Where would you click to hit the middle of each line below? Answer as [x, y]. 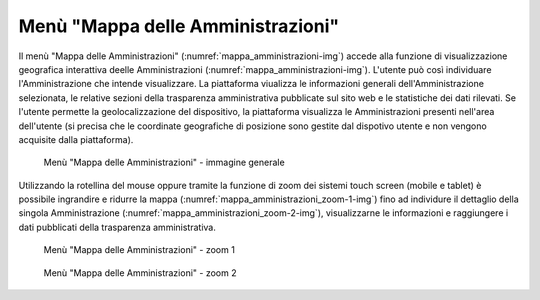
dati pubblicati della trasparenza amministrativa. [117, 227]
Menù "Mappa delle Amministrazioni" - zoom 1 [139, 250]
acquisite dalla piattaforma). [76, 139]
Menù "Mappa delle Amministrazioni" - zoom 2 [140, 272]
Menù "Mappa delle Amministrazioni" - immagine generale [164, 162]
